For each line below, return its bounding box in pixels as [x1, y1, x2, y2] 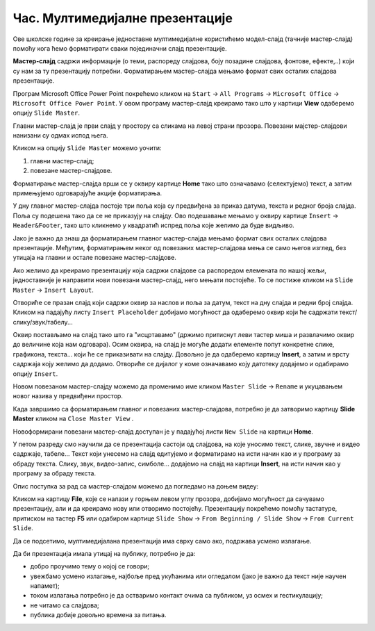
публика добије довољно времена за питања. [30, 611, 167, 619]
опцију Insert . [12, 369, 58, 378]
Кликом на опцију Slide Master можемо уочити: [12, 144, 162, 152]
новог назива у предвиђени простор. [12, 392, 123, 400]
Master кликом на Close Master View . [12, 414, 134, 423]
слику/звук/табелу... [12, 318, 73, 326]
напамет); [30, 582, 60, 590]
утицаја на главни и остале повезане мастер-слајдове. [12, 254, 176, 262]
